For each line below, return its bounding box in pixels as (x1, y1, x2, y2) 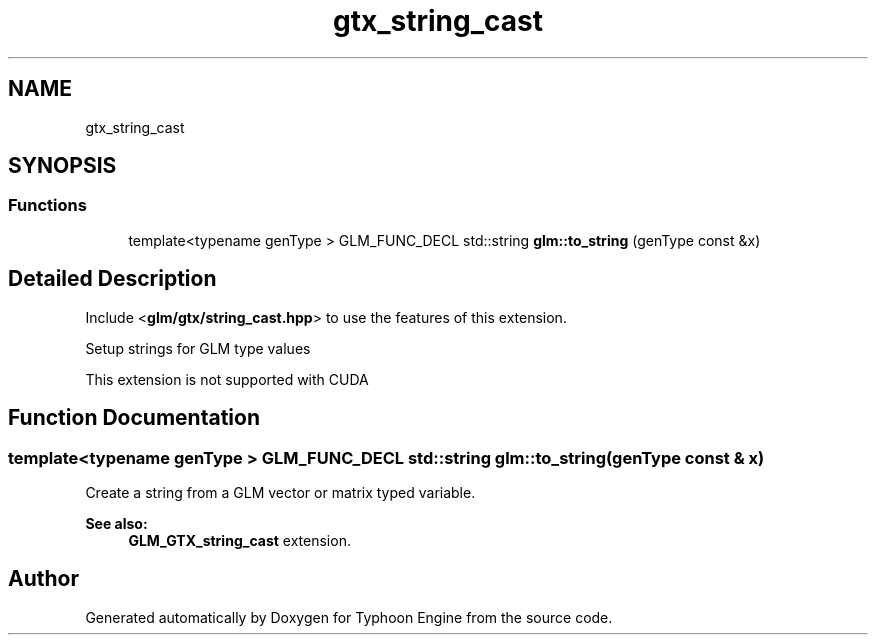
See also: (85, 514, 148, 532)
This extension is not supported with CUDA (85, 370, 369, 388)
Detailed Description (8, 266, 217, 292)
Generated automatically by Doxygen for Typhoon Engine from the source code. (85, 608, 613, 626)
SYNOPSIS (8, 153, 117, 179)
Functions (8, 195, 87, 216)
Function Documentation (8, 405, 260, 431)
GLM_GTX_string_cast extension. (128, 531, 351, 549)
